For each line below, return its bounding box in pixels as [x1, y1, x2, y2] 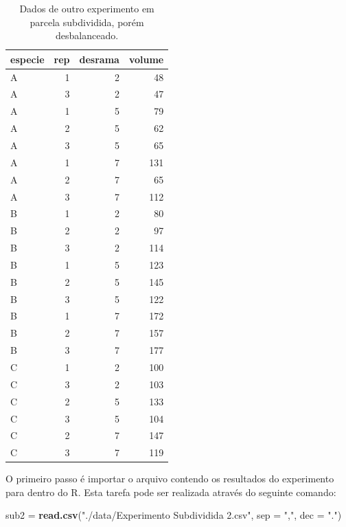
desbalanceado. [56, 28, 119, 43]
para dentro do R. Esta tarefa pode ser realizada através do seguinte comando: [5, 484, 336, 499]
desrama [79, 52, 119, 66]
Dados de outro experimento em [19, 1, 154, 15]
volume [128, 52, 164, 66]
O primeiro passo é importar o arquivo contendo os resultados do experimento [5, 471, 334, 486]
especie [10, 52, 45, 66]
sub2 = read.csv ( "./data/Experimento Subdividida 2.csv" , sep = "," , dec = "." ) [5, 508, 342, 522]
